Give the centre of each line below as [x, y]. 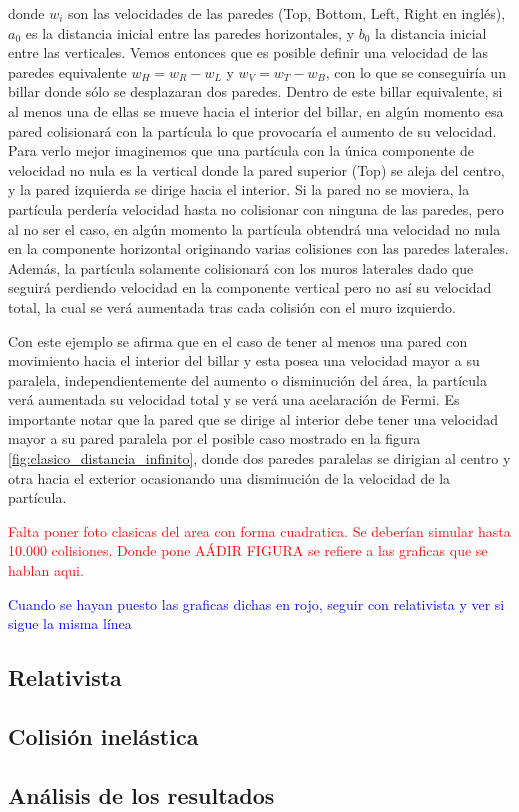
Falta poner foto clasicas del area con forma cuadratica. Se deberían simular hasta [259, 530]
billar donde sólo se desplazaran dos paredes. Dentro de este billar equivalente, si [255, 91]
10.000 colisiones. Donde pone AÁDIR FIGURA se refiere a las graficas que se [248, 550]
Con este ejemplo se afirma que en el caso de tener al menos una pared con [238, 340]
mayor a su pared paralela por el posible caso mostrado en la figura [214, 438]
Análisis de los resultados [141, 794]
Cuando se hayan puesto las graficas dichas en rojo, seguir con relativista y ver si [256, 603]
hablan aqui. [46, 570]
